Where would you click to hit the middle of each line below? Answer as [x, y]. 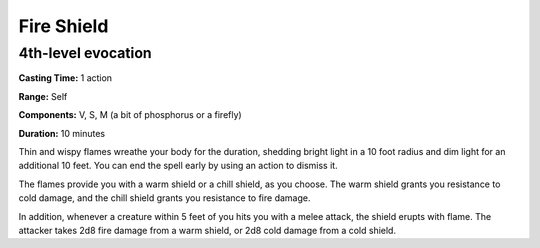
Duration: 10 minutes [61, 133]
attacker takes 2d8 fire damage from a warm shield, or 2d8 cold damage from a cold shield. [207, 230]
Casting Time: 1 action [65, 78]
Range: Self [43, 96]
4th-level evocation [85, 53]
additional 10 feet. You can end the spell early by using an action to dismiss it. [178, 166]
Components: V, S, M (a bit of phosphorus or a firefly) [130, 115]
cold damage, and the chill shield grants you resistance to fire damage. [164, 198]
